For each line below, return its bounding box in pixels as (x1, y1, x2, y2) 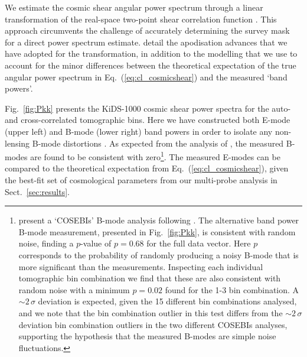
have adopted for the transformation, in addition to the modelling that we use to (5, 47, 298, 60)
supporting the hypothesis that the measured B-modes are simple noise (18, 330, 276, 342)
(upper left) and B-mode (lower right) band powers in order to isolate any (5, 125, 273, 137)
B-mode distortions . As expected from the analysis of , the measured (32, 137, 284, 149)
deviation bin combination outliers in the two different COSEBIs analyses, (18, 318, 288, 330)
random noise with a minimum (18, 283, 130, 296)
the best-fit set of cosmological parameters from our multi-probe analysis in (5, 173, 277, 186)
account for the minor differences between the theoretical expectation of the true (5, 59, 296, 71)
